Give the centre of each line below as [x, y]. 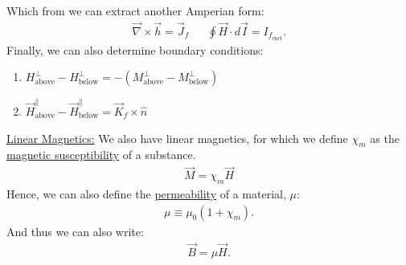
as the [385, 138]
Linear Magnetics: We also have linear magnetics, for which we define [177, 138]
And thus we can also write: [75, 231]
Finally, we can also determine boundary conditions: [135, 49]
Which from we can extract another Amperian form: [135, 10]
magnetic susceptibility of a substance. [101, 155]
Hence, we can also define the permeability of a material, [146, 194]
